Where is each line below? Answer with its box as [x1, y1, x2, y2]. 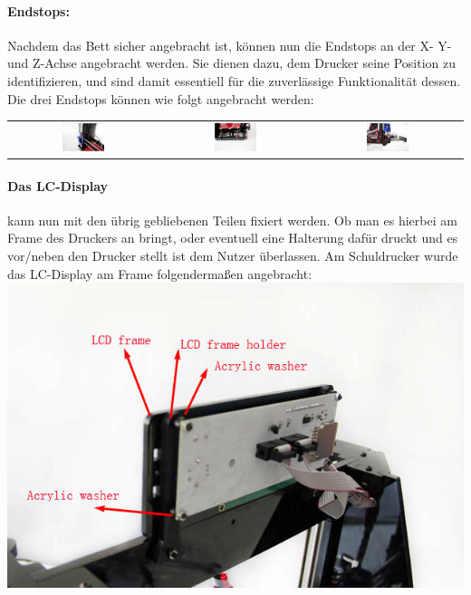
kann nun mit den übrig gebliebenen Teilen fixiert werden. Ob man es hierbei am [7, 210, 457, 229]
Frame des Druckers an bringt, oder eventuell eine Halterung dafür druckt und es [7, 228, 458, 247]
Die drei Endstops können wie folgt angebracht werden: [7, 89, 314, 108]
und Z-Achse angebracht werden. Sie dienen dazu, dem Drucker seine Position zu [7, 53, 457, 72]
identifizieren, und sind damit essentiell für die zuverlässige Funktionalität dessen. [7, 71, 461, 90]
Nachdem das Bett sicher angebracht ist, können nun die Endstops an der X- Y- [7, 35, 452, 54]
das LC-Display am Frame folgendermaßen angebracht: [7, 264, 312, 283]
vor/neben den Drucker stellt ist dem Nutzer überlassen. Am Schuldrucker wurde [7, 246, 458, 265]
